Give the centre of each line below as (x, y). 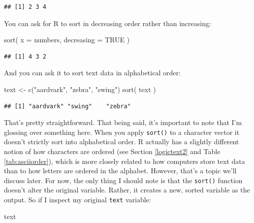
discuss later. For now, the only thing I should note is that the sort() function (123, 180)
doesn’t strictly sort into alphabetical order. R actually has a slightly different (122, 142)
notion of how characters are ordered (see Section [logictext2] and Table (112, 151)
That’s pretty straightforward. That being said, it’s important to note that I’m (123, 122)
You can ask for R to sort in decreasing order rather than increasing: (108, 23)
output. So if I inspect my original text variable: (78, 200)
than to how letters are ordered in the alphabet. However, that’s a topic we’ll (120, 171)
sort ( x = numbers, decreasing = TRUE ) (67, 40)
